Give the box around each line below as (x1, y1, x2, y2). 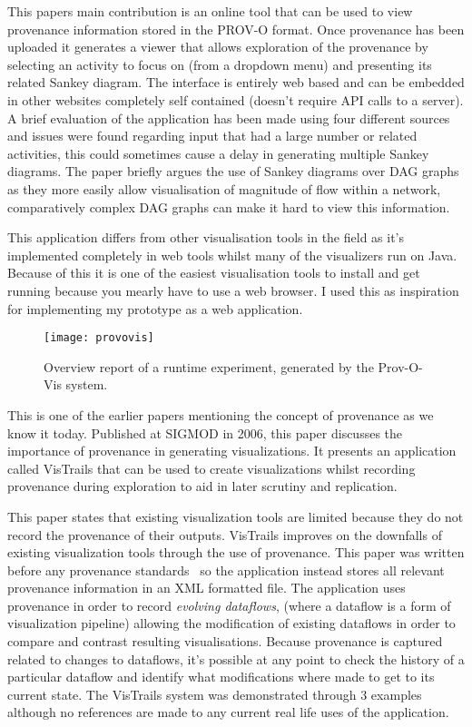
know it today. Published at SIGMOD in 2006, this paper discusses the (7, 423, 403, 442)
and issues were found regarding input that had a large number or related (7, 126, 418, 145)
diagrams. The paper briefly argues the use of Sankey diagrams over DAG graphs (7, 162, 459, 181)
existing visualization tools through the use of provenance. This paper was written (7, 543, 465, 562)
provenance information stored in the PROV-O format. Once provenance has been (7, 19, 465, 38)
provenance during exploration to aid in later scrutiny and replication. (7, 476, 398, 496)
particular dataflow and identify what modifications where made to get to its (7, 667, 435, 686)
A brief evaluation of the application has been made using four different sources (7, 108, 450, 127)
